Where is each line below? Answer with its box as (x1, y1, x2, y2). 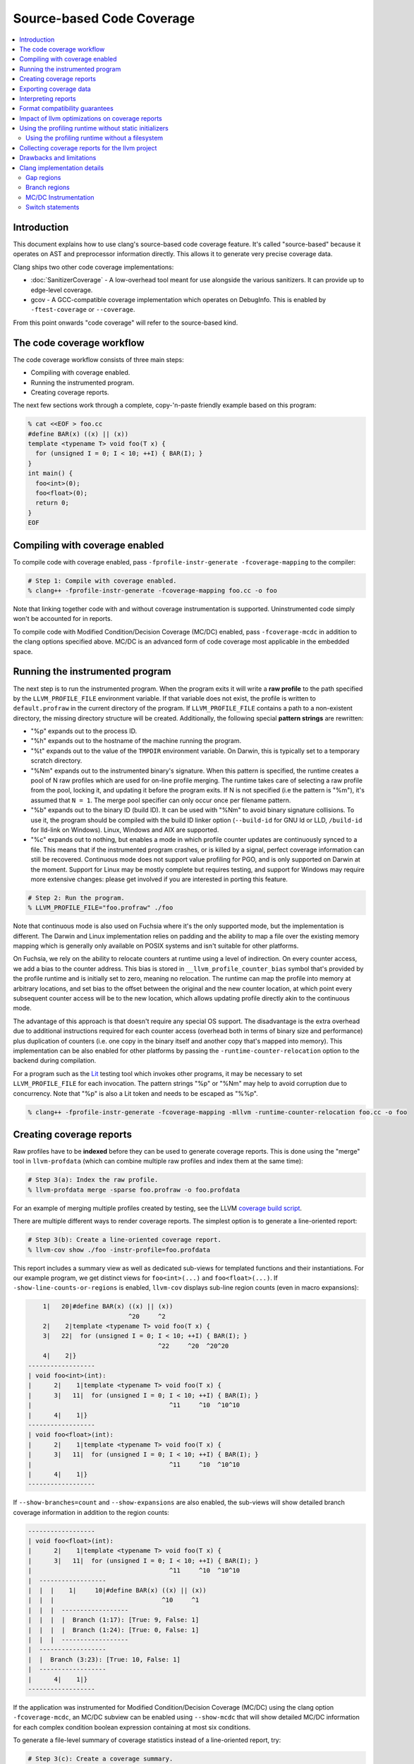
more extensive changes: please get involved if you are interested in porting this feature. (30, 875, 288, 883)
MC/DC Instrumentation (25, 193, 95, 201)
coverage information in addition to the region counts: (13, 1508, 169, 1516)
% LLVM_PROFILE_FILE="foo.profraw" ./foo (28, 904, 173, 912)
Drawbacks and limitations (19, 154, 97, 162)
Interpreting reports (19, 94, 77, 102)
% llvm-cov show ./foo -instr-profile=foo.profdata (28, 1245, 211, 1254)
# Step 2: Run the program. (28, 893, 125, 902)
